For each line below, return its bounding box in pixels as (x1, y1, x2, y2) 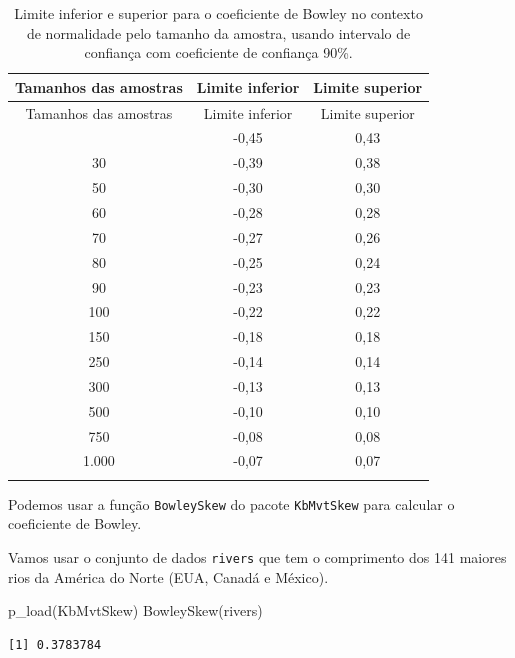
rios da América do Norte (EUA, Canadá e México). (8, 566, 329, 587)
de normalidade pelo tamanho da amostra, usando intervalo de (26, 22, 411, 43)
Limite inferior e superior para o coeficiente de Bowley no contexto (14, 3, 423, 23)
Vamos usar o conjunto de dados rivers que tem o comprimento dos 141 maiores (8, 547, 507, 568)
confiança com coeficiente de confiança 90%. (84, 42, 353, 63)
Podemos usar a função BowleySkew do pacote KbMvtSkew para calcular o (8, 493, 455, 514)
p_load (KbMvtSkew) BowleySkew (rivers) (8, 600, 263, 621)
